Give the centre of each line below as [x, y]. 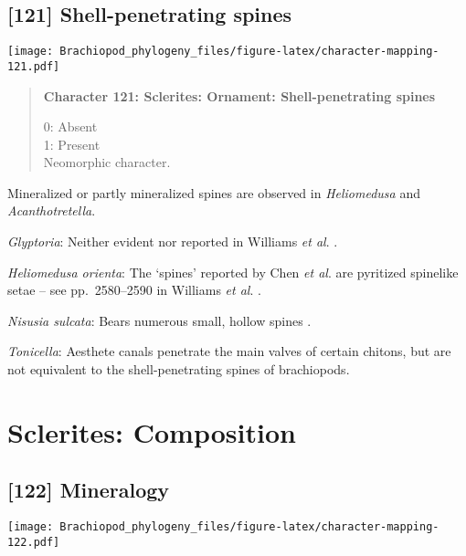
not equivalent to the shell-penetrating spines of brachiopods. [179, 369]
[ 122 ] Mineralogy [89, 490]
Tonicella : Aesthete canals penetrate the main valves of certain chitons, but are [229, 351]
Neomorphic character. [107, 162]
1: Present [72, 144]
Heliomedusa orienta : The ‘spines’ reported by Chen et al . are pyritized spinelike [233, 272]
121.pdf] [34, 66]
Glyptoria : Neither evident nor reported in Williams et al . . [173, 241]
